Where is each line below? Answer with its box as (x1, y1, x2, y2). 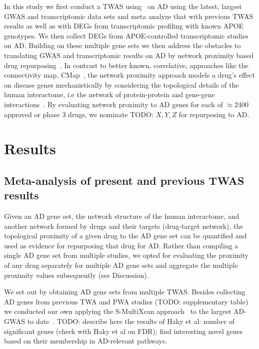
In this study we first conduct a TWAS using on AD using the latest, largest (4, 1, 242, 11)
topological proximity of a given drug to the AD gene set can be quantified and (4, 230, 247, 241)
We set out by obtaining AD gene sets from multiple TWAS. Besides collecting (4, 286, 245, 297)
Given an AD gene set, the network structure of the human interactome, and (4, 211, 239, 221)
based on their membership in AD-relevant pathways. (4, 335, 167, 346)
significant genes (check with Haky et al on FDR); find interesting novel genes (4, 325, 243, 336)
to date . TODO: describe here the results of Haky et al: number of (27, 316, 235, 326)
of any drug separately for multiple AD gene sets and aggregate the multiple (4, 260, 238, 270)
